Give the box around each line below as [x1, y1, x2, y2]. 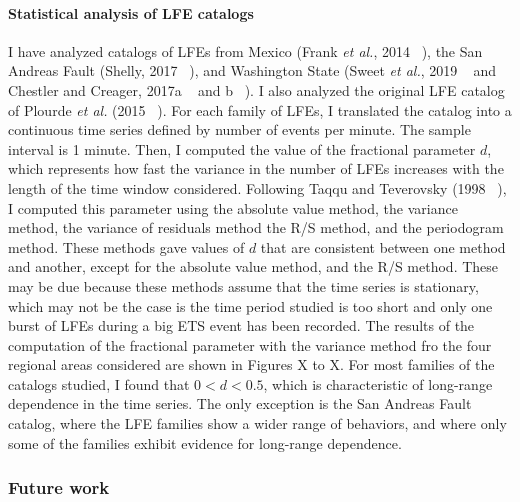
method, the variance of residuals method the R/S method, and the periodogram [8, 217, 504, 238]
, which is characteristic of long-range [263, 373, 493, 394]
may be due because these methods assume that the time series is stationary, [8, 275, 479, 296]
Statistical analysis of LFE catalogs [8, 2, 254, 23]
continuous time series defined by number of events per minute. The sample [8, 119, 471, 140]
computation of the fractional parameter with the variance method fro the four [8, 334, 492, 355]
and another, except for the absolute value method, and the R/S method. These [8, 256, 499, 277]
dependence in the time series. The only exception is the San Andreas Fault [8, 393, 472, 414]
